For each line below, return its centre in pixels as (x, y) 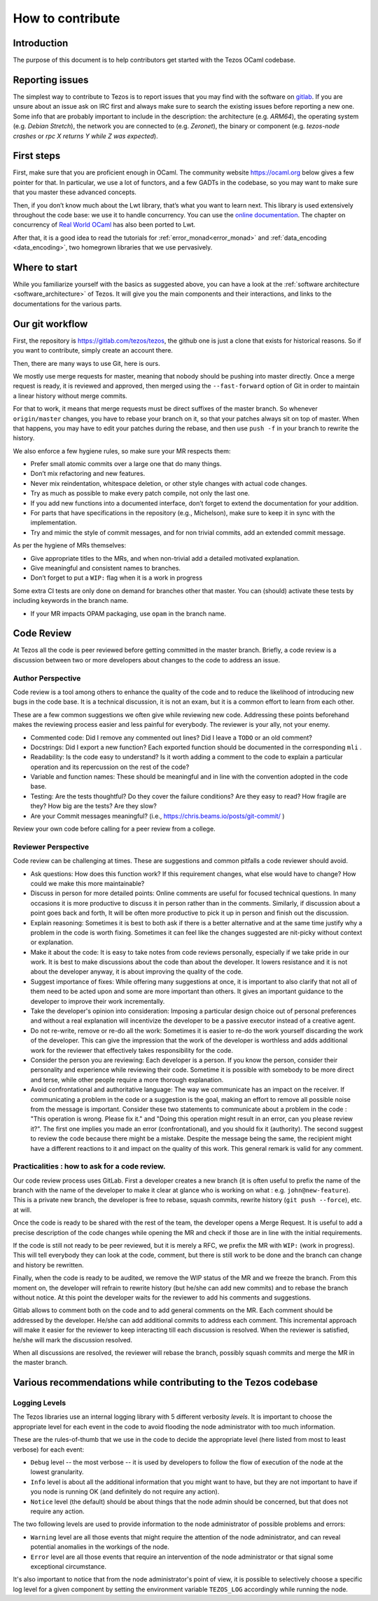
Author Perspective (47, 678)
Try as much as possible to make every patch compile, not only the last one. (140, 493)
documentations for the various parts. (68, 304)
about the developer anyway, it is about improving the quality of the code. (137, 972)
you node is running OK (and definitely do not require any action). (125, 1492)
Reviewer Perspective (51, 847)
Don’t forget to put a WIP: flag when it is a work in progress (117, 578)
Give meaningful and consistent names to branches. (106, 568)
